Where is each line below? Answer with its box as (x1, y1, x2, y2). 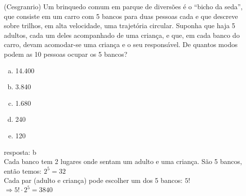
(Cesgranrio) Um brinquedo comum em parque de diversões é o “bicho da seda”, (4, 1, 243, 11)
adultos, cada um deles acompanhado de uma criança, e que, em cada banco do (4, 30, 240, 40)
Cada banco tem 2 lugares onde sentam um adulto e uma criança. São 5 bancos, (4, 156, 242, 166)
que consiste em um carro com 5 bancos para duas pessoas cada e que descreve (4, 11, 238, 21)
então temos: (4, 165, 42, 176)
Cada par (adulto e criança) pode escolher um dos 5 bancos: (4, 175, 183, 185)
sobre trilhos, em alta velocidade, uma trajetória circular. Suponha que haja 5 (4, 20, 235, 31)
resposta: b (4, 147, 36, 157)
